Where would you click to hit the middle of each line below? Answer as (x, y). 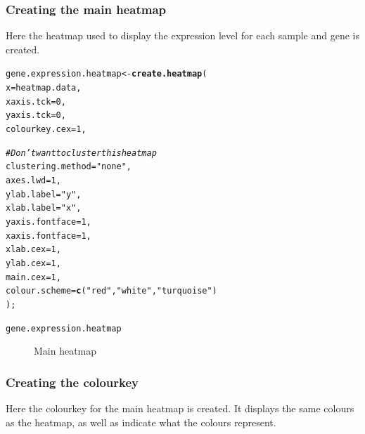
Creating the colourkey (72, 382)
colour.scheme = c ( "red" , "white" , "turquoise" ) (111, 291)
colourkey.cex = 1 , (46, 130)
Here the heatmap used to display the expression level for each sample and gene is (182, 35)
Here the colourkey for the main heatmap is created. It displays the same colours (180, 408)
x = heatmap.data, (44, 88)
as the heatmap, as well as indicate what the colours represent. (141, 422)
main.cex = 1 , (33, 277)
